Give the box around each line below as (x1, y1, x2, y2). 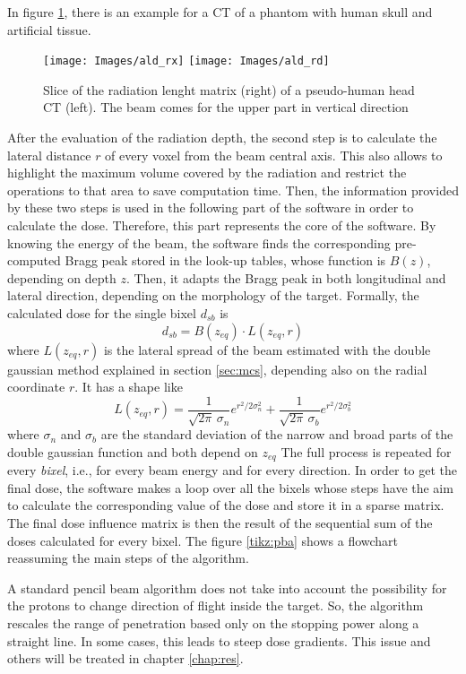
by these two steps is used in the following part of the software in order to (7, 198, 414, 217)
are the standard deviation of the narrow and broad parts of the (100, 425, 453, 444)
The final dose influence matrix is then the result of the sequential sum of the (7, 514, 433, 532)
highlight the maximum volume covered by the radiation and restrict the (7, 163, 407, 182)
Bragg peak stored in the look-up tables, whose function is (65, 251, 386, 270)
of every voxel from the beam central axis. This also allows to (105, 145, 443, 164)
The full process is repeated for (280, 442, 452, 461)
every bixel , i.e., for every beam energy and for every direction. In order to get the (7, 461, 458, 480)
